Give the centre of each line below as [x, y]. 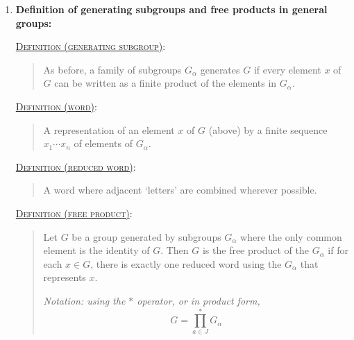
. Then [175, 250]
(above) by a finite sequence [268, 129]
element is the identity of [96, 250]
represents [65, 277]
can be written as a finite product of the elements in [166, 83]
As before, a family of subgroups [112, 69]
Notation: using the [84, 300]
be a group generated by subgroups [146, 236]
